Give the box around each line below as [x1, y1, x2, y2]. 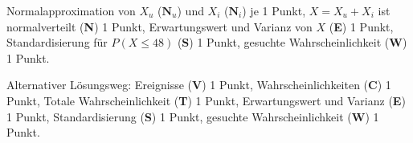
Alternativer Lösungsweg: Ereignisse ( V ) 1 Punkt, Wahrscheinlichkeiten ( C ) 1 [6, 76, 391, 93]
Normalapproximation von [6, 2, 136, 18]
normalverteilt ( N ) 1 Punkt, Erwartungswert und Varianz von [6, 18, 313, 35]
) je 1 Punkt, [242, 2, 306, 18]
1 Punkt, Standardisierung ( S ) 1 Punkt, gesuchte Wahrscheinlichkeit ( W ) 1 [6, 108, 379, 125]
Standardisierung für [6, 34, 108, 51]
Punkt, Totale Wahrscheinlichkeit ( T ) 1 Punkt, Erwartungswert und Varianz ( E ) [6, 92, 406, 108]
